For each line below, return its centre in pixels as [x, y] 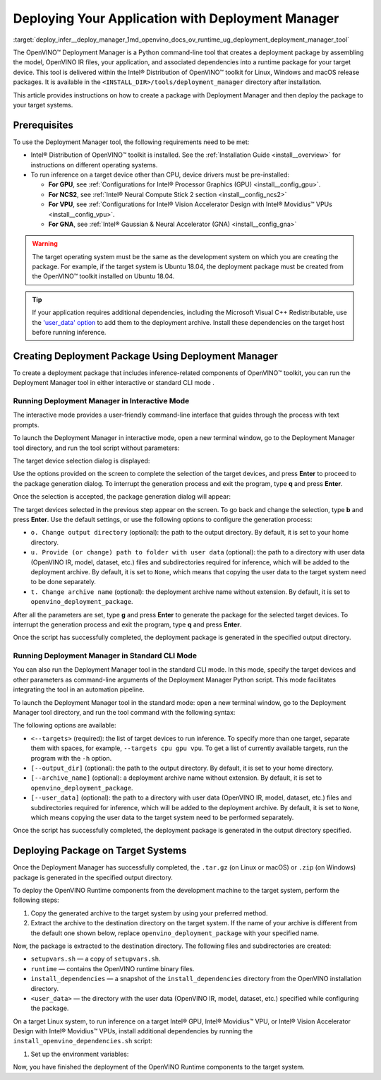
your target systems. [43, 105]
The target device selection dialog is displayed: [81, 461]
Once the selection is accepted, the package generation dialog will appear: [122, 497]
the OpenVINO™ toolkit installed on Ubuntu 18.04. [103, 276]
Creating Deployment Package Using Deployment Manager [145, 356]
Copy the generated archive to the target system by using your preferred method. [149, 913]
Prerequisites [43, 125]
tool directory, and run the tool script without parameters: [96, 448]
